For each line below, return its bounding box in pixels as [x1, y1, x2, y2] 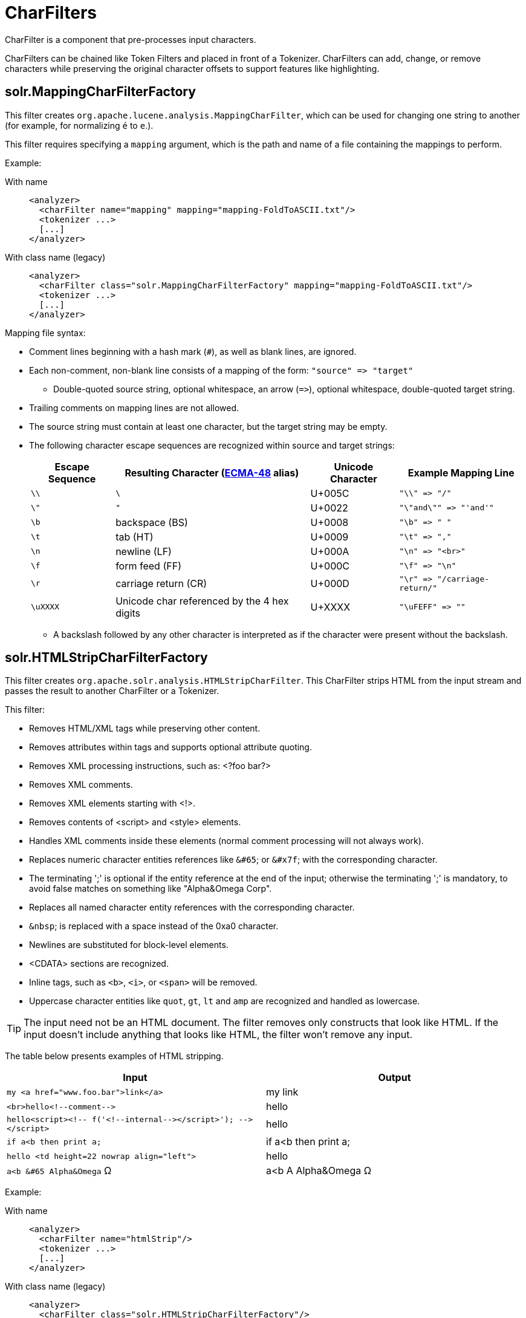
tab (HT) [115, 530, 154, 543]
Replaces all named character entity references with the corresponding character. [29, 902, 355, 913]
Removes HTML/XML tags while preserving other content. [29, 723, 261, 734]
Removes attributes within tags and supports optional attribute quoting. [29, 742, 312, 753]
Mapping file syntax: [5, 327, 86, 338]
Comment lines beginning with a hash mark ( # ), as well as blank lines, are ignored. [29, 346, 357, 357]
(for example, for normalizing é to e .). [5, 120, 154, 131]
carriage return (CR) [115, 577, 207, 589]
